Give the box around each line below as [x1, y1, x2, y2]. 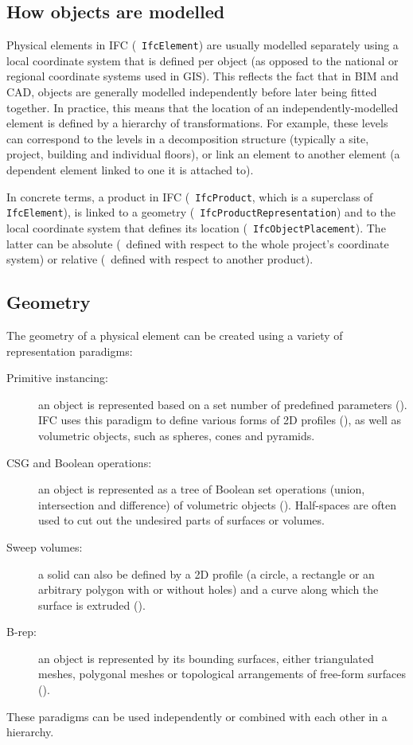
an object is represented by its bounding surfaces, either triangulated [38, 649, 374, 666]
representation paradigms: [6, 342, 133, 359]
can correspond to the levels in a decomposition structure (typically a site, [6, 130, 369, 146]
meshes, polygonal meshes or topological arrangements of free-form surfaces [38, 665, 406, 682]
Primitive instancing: [6, 369, 108, 386]
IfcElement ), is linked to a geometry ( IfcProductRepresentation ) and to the [6, 204, 395, 220]
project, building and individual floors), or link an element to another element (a [6, 146, 400, 162]
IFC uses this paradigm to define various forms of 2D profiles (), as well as [38, 412, 402, 428]
